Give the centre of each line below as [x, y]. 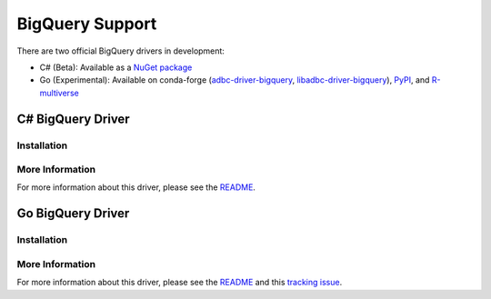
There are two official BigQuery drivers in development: [120, 51]
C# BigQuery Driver [74, 119]
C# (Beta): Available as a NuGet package [116, 67]
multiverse [59, 93]
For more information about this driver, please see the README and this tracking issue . [180, 283]
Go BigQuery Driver [73, 214]
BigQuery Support [87, 24]
